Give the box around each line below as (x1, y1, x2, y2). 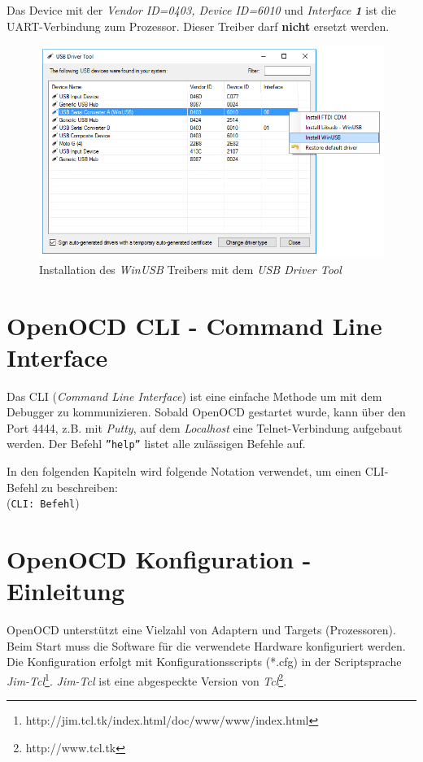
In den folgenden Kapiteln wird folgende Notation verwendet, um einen (7, 463, 362, 480)
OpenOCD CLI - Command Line (7, 308, 382, 342)
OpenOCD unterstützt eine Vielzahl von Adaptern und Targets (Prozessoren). (7, 621, 396, 638)
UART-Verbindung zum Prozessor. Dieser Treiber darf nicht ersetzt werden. (7, 17, 390, 34)
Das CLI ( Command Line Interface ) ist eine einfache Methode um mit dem (7, 387, 382, 404)
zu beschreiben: (41, 478, 118, 495)
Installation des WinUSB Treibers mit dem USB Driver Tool (39, 260, 342, 277)
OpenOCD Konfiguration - (7, 542, 312, 576)
